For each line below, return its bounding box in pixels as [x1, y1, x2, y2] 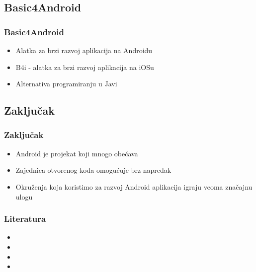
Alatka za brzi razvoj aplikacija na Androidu [15, 45, 153, 55]
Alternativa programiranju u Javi [15, 78, 117, 89]
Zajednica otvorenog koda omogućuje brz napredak [15, 165, 171, 175]
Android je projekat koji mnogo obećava [15, 148, 138, 158]
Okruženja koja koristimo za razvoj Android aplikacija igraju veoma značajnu [15, 181, 253, 192]
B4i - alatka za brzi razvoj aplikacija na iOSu [15, 62, 154, 72]
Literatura [4, 212, 46, 225]
